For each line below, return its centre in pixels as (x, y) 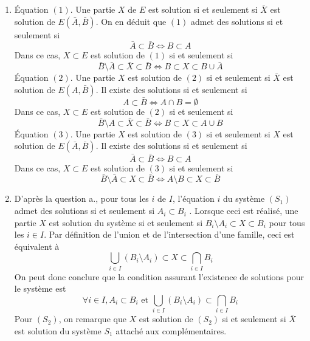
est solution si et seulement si (203, 9)
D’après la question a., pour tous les (81, 198)
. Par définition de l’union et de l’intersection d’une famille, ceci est (169, 234)
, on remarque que (92, 319)
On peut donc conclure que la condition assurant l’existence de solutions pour (159, 276)
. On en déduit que (131, 21)
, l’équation (193, 198)
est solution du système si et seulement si (126, 222)
